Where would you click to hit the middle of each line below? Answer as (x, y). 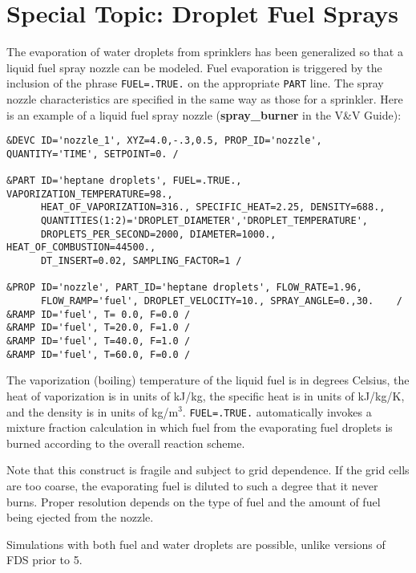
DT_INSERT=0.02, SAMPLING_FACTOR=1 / (141, 261)
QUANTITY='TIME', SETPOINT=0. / (93, 154)
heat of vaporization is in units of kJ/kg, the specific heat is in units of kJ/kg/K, (206, 395)
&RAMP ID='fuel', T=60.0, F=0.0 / (99, 354)
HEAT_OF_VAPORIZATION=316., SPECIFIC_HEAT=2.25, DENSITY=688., (213, 207)
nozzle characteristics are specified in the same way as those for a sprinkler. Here (205, 98)
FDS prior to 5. (44, 560)
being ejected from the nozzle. (80, 517)
